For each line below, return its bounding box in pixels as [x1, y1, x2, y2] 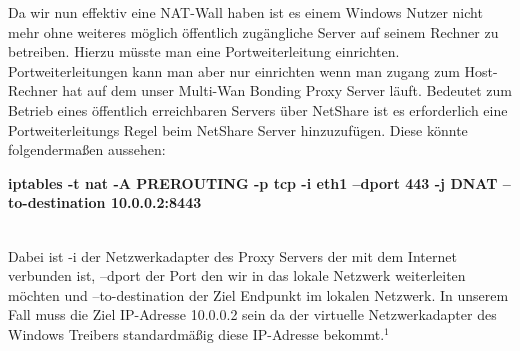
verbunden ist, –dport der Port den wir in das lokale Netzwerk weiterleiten [8, 265, 466, 286]
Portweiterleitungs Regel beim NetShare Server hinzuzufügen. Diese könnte [8, 119, 468, 140]
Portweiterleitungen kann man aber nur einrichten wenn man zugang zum [8, 60, 460, 81]
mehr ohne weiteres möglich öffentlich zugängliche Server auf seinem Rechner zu [8, 21, 499, 42]
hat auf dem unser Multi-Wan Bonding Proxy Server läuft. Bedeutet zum [62, 80, 512, 101]
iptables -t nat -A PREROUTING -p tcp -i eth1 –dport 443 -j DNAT [8, 172, 498, 193]
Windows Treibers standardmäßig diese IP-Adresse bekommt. [8, 323, 385, 344]
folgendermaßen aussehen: [8, 139, 166, 160]
